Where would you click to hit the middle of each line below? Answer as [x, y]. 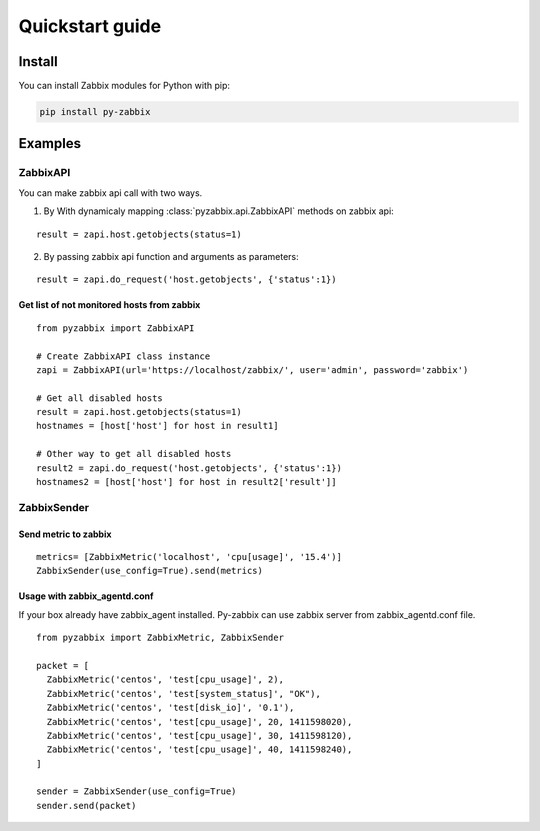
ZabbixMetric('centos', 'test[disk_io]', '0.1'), [170, 708]
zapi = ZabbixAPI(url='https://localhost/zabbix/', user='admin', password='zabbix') [252, 369]
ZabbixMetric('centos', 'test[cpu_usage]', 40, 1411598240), [199, 749]
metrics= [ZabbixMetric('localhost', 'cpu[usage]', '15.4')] [189, 556]
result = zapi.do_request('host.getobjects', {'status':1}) [186, 279]
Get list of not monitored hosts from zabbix [109, 305]
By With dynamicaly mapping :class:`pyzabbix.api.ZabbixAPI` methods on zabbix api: [218, 211]
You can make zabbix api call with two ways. [110, 192]
